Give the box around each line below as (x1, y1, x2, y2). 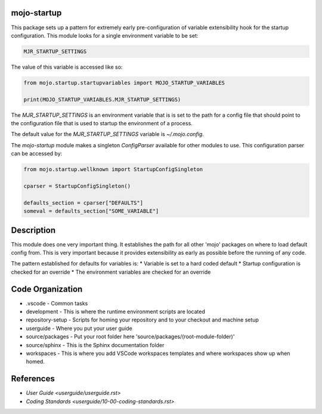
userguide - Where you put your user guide (26, 325, 132, 332)
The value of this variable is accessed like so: (11, 63, 123, 70)
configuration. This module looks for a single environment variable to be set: (11, 32, 199, 39)
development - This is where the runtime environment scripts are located (26, 308, 205, 316)
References (11, 373, 55, 384)
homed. (26, 358, 45, 365)
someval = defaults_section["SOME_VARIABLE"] (23, 208, 159, 215)
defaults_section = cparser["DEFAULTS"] (23, 199, 143, 206)
